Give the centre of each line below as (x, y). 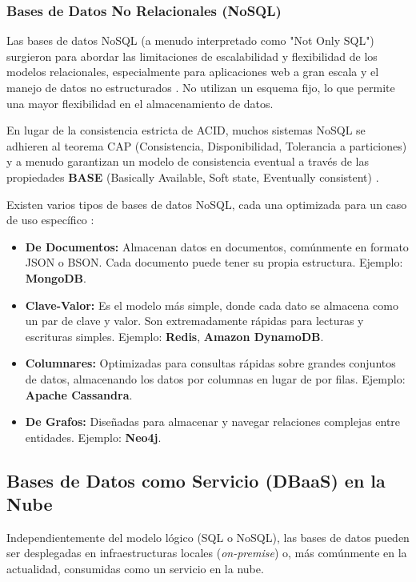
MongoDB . (56, 277)
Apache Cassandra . (79, 394)
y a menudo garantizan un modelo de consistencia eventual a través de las (188, 161)
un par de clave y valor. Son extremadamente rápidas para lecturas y (194, 321)
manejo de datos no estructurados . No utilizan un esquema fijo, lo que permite (201, 87)
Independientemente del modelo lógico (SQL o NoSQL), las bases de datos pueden (208, 537)
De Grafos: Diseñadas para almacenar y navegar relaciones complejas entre (213, 421)
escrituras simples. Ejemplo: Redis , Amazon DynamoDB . (174, 336)
